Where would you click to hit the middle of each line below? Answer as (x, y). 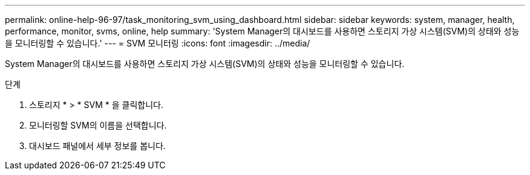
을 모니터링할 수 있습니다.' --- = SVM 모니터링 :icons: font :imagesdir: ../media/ (158, 43)
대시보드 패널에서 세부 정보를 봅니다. (97, 146)
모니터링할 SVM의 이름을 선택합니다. (98, 125)
